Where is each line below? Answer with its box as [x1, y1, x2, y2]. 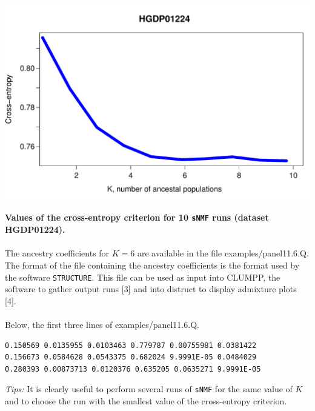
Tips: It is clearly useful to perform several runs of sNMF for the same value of [5, 383, 293, 395]
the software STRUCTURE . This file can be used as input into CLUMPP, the [5, 270, 280, 283]
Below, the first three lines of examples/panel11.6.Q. [5, 318, 199, 330]
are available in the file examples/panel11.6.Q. [137, 247, 309, 259]
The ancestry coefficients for [5, 247, 110, 259]
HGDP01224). [5, 223, 65, 236]
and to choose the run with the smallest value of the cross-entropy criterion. [5, 394, 287, 407]
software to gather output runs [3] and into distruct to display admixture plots [5, 282, 297, 295]
